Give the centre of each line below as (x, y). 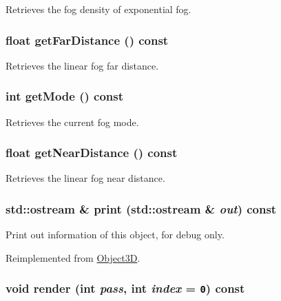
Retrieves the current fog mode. (72, 122)
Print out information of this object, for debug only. (115, 235)
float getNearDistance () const (92, 153)
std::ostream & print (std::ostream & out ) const (141, 208)
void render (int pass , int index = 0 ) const (125, 288)
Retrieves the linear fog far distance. (82, 65)
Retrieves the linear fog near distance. (85, 178)
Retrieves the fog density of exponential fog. (98, 9)
